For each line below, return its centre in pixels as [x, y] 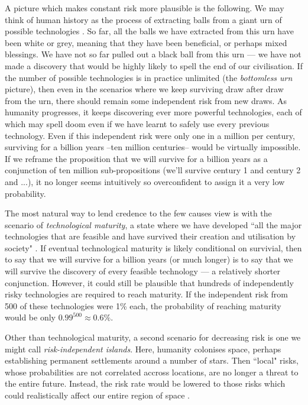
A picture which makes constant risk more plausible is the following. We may [145, 8]
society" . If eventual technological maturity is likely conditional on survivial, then [153, 247]
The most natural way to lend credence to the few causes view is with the [138, 213]
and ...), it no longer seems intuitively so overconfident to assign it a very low [145, 181]
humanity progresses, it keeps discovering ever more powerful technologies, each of [153, 112]
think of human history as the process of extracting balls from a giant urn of [143, 19]
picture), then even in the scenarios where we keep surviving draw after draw [144, 89]
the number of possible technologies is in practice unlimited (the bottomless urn [149, 77]
